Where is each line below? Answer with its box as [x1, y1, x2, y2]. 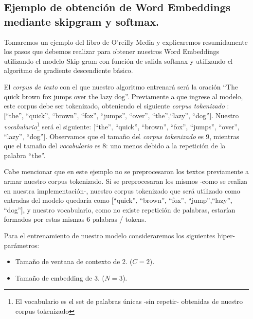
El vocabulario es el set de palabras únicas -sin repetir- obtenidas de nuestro [15, 296, 243, 306]
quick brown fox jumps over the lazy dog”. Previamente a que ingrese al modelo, [4, 91, 243, 101]
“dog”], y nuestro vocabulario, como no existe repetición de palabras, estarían [4, 204, 235, 214]
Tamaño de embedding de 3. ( [15, 272, 105, 283]
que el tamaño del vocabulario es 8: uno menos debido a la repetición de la [4, 141, 226, 151]
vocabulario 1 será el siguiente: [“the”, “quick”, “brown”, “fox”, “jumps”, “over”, [4, 120, 239, 131]
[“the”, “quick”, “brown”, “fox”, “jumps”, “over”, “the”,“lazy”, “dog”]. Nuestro [4, 110, 239, 120]
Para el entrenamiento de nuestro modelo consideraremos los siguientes [4, 230, 216, 240]
